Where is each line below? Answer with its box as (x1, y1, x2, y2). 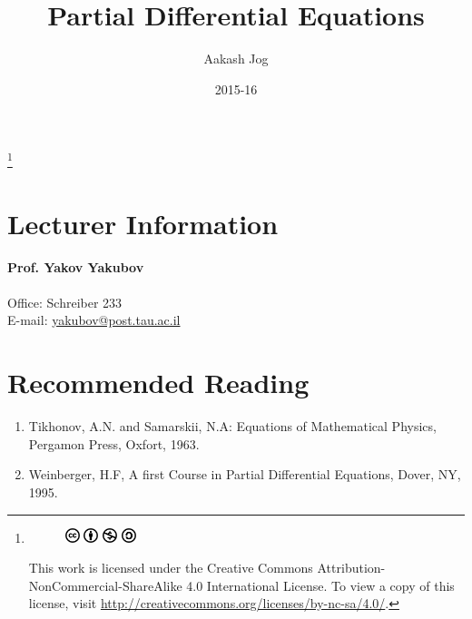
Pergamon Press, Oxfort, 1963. (28, 434, 200, 453)
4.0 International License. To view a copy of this (186, 575, 455, 594)
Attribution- (317, 558, 386, 577)
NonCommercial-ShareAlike (28, 575, 182, 594)
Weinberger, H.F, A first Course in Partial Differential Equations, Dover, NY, (28, 465, 461, 484)
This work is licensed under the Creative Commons (28, 558, 313, 577)
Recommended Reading (7, 364, 310, 401)
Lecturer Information (7, 204, 279, 241)
